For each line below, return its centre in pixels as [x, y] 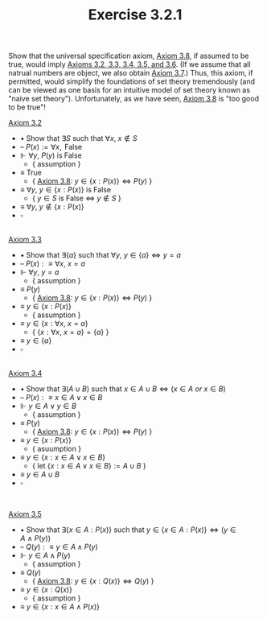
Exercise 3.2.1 [135, 15]
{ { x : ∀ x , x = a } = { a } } [70, 332]
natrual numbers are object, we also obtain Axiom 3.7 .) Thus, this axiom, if [131, 73]
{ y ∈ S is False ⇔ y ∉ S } [77, 198]
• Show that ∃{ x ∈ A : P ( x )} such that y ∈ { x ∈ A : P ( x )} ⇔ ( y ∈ [128, 530]
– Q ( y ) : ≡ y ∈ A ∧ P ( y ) [59, 547]
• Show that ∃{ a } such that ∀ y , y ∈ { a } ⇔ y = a [100, 255]
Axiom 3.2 [25, 123]
